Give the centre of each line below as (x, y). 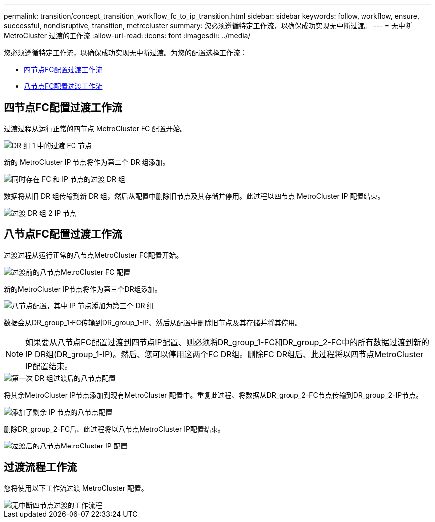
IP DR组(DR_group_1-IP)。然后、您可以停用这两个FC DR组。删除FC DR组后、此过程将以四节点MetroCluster (224, 354)
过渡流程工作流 (40, 467)
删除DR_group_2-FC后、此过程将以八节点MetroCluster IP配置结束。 (114, 429)
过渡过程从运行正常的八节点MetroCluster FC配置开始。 (94, 255)
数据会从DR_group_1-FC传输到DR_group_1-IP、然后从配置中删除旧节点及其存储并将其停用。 (153, 322)
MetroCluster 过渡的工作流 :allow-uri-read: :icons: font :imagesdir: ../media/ (127, 36)
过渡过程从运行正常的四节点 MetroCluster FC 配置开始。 (96, 128)
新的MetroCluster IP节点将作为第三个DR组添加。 (83, 289)
